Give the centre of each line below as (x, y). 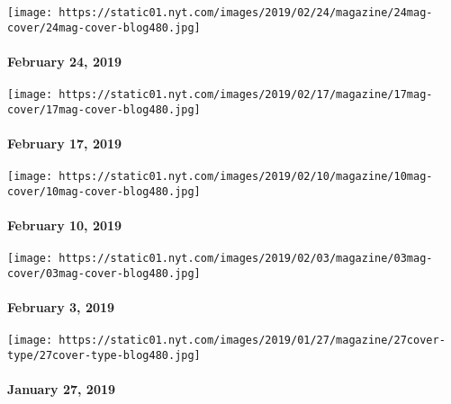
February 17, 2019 (65, 144)
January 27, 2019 (62, 389)
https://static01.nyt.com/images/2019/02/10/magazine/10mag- (246, 177)
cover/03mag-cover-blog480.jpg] (104, 273)
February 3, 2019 (61, 307)
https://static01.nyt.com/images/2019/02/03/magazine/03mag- (246, 259)
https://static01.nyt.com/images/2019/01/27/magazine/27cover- (252, 341)
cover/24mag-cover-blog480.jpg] (104, 27)
